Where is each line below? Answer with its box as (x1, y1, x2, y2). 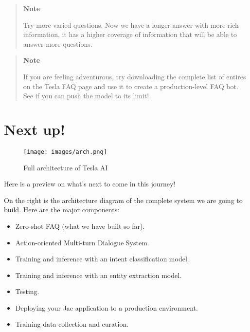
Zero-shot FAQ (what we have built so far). (15, 221, 145, 231)
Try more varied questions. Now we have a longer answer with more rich (23, 19, 239, 30)
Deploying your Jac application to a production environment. (15, 302, 198, 313)
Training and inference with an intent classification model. (15, 254, 189, 264)
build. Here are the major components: (4, 204, 120, 215)
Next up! (4, 119, 65, 139)
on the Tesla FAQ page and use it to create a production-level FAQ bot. (23, 81, 238, 91)
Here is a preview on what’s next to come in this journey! (4, 179, 176, 189)
